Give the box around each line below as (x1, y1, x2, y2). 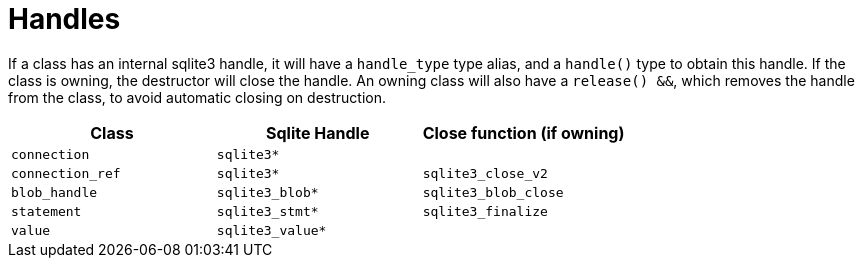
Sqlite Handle (266, 122, 370, 143)
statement (11, 203, 82, 219)
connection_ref (11, 165, 121, 181)
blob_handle (11, 184, 98, 200)
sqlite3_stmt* (216, 203, 319, 219)
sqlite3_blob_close (422, 184, 564, 200)
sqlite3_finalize (422, 203, 548, 219)
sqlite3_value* (216, 222, 327, 238)
